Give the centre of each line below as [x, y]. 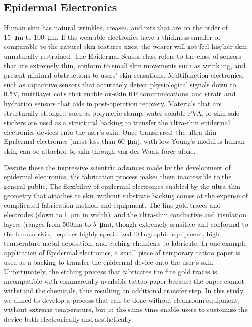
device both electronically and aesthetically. [69, 319]
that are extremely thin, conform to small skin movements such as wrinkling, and [125, 65]
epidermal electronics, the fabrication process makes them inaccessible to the [118, 177]
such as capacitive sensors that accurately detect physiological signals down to [120, 84]
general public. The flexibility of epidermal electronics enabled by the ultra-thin [122, 186]
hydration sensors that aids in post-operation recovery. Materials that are [113, 103]
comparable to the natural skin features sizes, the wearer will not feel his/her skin [126, 46]
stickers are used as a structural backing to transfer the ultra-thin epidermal [117, 122]
